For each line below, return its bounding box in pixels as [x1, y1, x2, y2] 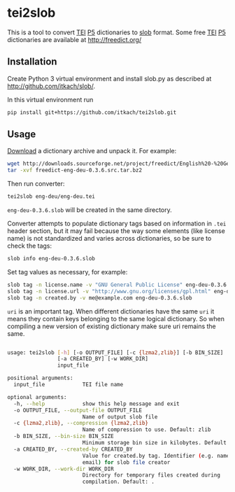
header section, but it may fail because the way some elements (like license [7, 227, 225, 235]
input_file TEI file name [13, 381, 124, 388]
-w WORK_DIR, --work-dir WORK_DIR [13, 465, 114, 472]
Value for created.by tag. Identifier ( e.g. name [82, 452, 230, 459]
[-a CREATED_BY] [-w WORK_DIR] [57, 356, 149, 363]
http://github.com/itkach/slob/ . [7, 82, 96, 90]
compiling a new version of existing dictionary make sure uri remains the [7, 322, 217, 330]
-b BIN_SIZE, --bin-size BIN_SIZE [13, 433, 114, 440]
